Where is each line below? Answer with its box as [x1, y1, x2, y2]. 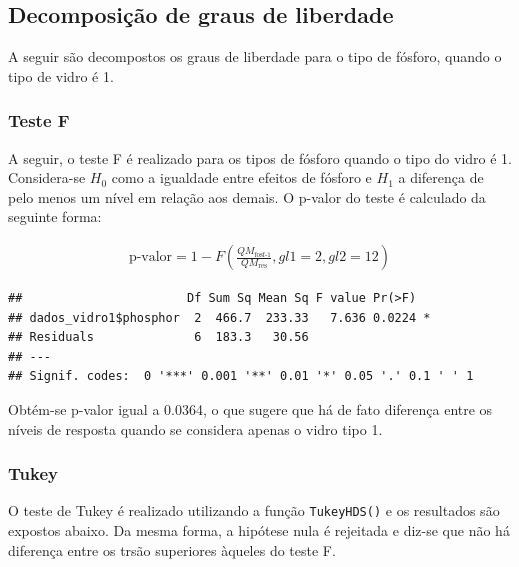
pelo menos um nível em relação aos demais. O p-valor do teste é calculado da [8, 186, 486, 207]
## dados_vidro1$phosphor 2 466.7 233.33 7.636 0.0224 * [8, 310, 431, 325]
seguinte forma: [8, 206, 102, 227]
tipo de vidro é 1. [8, 65, 114, 86]
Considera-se [8, 167, 86, 188]
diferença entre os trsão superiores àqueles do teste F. [8, 539, 336, 560]
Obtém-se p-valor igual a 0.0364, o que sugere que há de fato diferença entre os [8, 398, 493, 419]
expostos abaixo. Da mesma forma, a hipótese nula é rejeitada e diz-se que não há [8, 520, 510, 541]
